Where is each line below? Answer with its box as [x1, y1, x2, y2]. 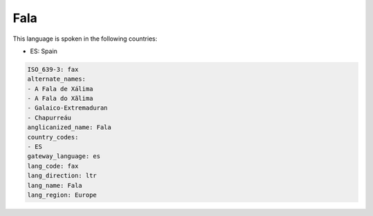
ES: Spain [30, 47, 58, 55]
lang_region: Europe [27, 191, 97, 199]
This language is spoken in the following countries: [12, 35, 157, 43]
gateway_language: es [27, 153, 101, 160]
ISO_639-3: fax [27, 66, 79, 73]
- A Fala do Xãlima [27, 95, 93, 103]
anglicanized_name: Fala [27, 124, 112, 131]
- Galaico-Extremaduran [27, 104, 108, 112]
